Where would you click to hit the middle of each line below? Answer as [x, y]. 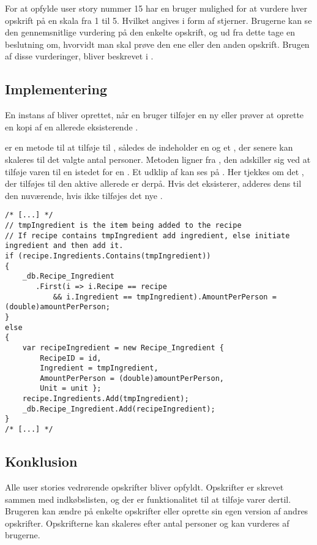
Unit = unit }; [71, 389]
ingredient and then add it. [64, 246]
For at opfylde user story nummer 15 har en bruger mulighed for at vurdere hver [156, 8]
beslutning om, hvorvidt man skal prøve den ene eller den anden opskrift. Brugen [157, 44]
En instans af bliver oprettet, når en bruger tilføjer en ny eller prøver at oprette [155, 115]
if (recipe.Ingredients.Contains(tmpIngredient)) [108, 256]
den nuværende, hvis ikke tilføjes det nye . [84, 195]
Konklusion [41, 461]
